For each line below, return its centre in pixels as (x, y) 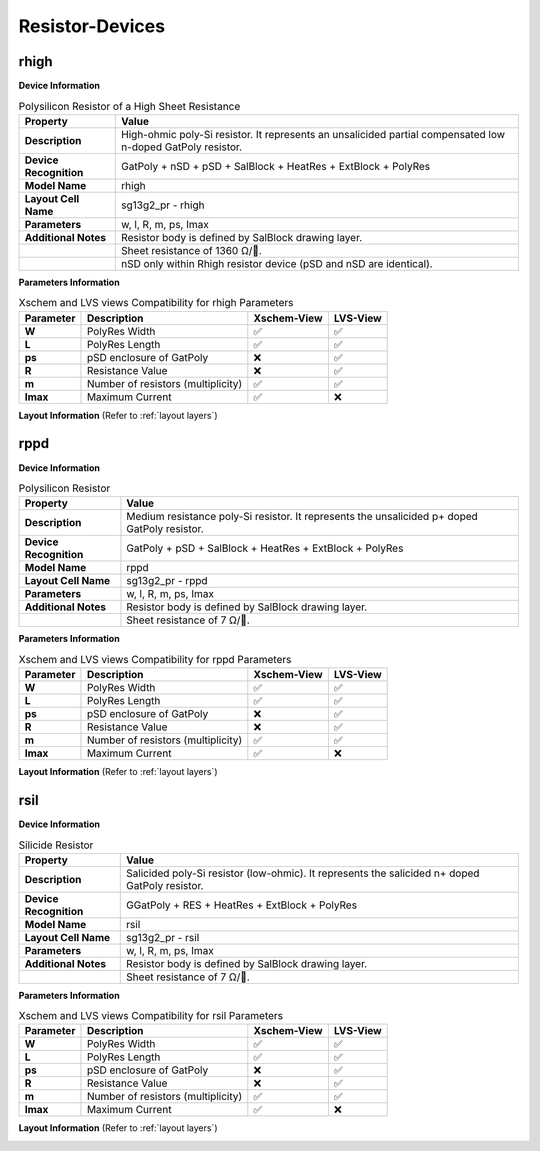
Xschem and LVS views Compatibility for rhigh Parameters (156, 303)
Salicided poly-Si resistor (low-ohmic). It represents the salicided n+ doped (303, 873)
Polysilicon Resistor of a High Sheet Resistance (129, 106)
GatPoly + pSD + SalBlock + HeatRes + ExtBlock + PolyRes (265, 548)
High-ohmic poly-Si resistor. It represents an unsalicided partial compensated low (313, 134)
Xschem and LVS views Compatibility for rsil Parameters (151, 1016)
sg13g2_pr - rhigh (163, 205)
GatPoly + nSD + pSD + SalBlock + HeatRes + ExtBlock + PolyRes (276, 166)
